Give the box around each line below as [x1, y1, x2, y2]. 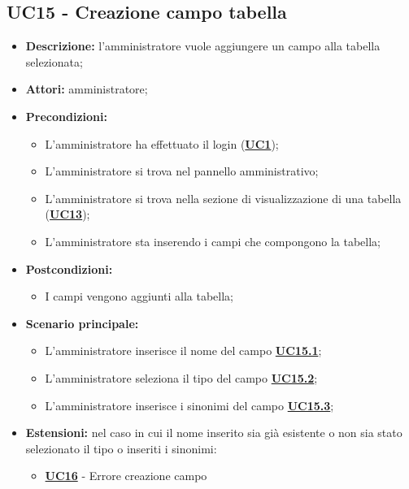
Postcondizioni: [25, 260, 113, 277]
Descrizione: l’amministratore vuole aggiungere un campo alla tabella [25, 37, 381, 54]
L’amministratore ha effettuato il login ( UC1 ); [45, 135, 279, 152]
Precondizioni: [25, 107, 107, 124]
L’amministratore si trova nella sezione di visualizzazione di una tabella [45, 189, 402, 206]
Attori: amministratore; [25, 80, 148, 97]
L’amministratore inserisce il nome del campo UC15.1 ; [45, 342, 322, 359]
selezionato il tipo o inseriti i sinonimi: [25, 439, 217, 457]
